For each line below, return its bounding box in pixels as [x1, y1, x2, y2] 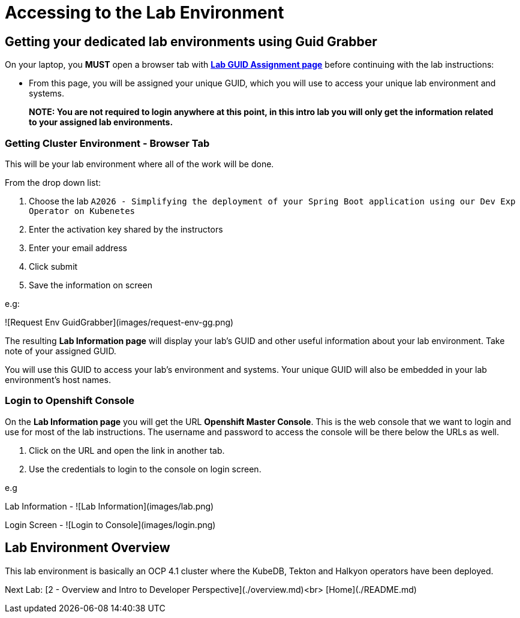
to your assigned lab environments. [29, 117, 173, 128]
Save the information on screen [29, 279, 152, 290]
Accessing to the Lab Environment [5, 2, 284, 23]
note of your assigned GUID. [5, 345, 116, 356]
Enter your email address [29, 242, 127, 253]
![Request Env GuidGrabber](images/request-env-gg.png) [5, 316, 234, 327]
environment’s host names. [5, 374, 111, 385]
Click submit [29, 261, 78, 272]
